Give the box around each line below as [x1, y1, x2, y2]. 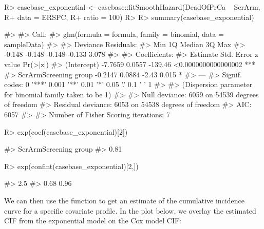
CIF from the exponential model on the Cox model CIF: [4, 215, 181, 226]
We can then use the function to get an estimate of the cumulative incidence [4, 195, 244, 205]
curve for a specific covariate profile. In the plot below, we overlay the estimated [4, 205, 256, 216]
